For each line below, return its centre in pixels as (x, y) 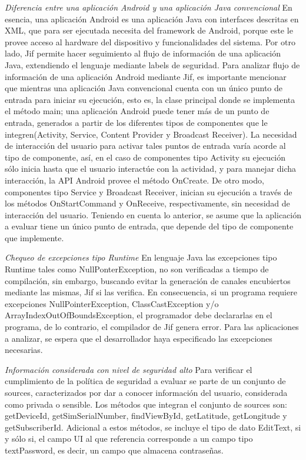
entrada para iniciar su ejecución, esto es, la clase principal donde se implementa (150, 99)
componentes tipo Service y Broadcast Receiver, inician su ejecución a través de (149, 191)
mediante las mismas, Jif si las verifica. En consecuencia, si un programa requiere (151, 292)
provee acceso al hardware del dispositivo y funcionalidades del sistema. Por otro (150, 41)
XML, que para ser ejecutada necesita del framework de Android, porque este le (149, 30)
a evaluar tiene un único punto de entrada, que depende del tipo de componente (149, 226)
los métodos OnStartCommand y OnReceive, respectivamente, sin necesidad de (147, 203)
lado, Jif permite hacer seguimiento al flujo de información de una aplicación (143, 53)
